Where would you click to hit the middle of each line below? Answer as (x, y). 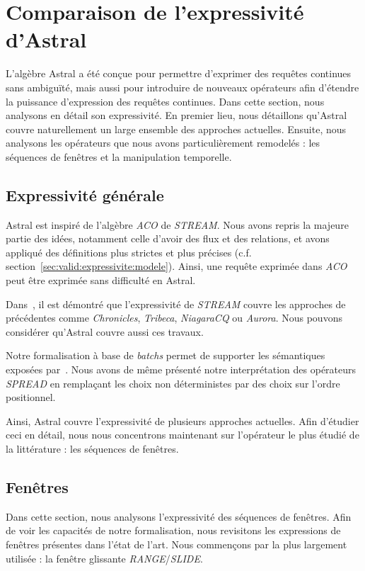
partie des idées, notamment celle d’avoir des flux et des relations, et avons (168, 238)
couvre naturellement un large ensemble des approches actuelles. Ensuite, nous (176, 129)
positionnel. (31, 397)
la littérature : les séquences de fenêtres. (92, 448)
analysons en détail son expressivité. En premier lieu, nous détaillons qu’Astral (176, 115)
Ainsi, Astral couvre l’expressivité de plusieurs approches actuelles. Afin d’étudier (182, 420)
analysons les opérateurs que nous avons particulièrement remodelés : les (163, 143)
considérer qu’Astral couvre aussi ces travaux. (105, 331)
